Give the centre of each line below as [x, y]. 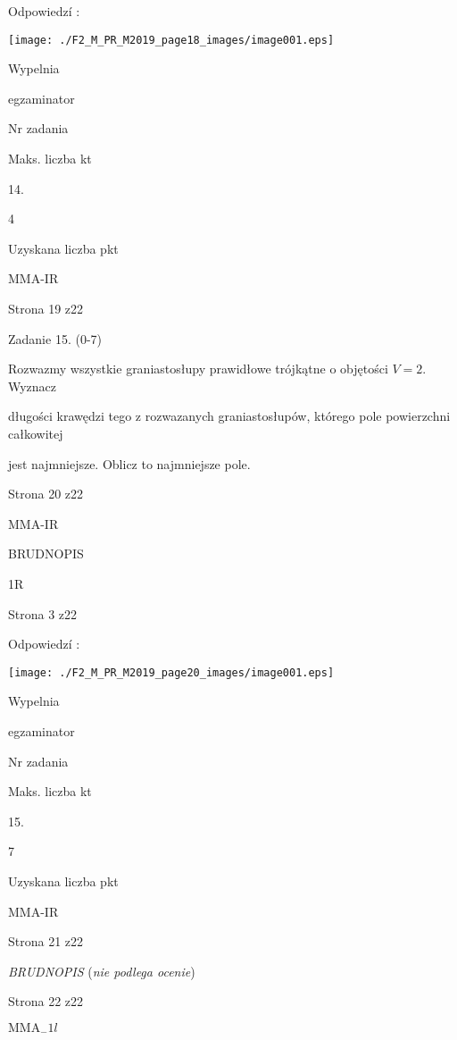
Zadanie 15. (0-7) [55, 338]
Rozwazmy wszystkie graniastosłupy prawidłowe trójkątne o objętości [198, 369]
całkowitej [36, 433]
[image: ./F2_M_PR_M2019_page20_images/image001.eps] [171, 672]
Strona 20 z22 [46, 494]
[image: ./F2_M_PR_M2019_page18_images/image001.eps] [171, 40]
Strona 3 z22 [43, 613]
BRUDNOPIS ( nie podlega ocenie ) [102, 971]
